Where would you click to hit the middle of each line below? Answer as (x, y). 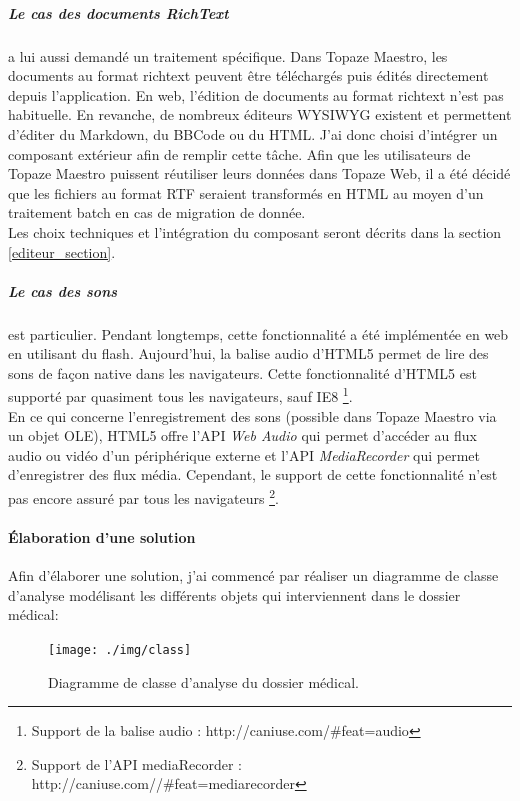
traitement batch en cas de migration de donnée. (157, 212)
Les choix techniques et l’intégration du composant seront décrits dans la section (255, 231)
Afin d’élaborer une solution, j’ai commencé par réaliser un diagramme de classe (253, 575)
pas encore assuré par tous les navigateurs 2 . (143, 496)
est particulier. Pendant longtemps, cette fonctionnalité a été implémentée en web (258, 333)
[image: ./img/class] (120, 649)
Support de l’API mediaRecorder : (136, 763)
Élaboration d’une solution (102, 536)
